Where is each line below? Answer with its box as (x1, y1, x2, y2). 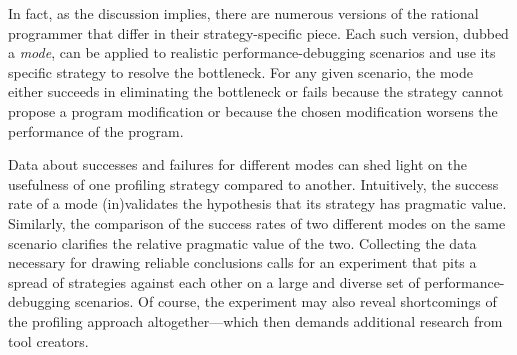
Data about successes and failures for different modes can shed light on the (8, 154, 467, 175)
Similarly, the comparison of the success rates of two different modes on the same (8, 212, 506, 233)
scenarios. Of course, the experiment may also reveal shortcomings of (74, 291, 497, 312)
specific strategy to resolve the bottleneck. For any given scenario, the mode (8, 61, 473, 82)
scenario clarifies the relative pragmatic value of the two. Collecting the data (8, 232, 477, 253)
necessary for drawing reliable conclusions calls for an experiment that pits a (8, 252, 477, 273)
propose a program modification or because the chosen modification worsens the (8, 100, 498, 121)
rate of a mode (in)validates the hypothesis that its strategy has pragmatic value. (8, 193, 507, 214)
